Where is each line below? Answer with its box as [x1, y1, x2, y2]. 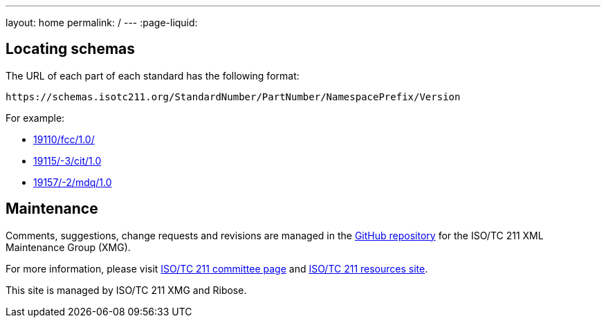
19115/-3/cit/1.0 [33, 154, 102, 167]
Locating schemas [6, 40, 136, 58]
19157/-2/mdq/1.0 [33, 176, 112, 188]
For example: [6, 111, 65, 124]
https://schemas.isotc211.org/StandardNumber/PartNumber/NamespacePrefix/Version [6, 91, 461, 102]
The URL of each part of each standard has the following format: [6, 69, 300, 82]
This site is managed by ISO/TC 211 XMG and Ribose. [6, 284, 247, 296]
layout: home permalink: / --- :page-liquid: [6, 17, 198, 28]
